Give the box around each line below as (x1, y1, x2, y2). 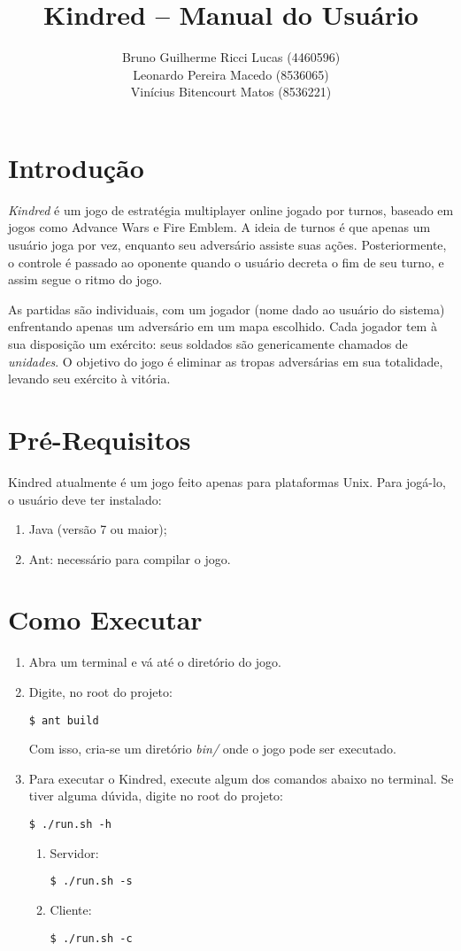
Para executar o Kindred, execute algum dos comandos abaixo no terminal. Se (28, 769, 454, 787)
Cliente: (50, 900, 92, 918)
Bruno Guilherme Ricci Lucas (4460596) (121, 48, 341, 66)
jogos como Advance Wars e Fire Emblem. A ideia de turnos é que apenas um (8, 218, 431, 236)
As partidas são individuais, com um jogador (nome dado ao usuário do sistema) (8, 299, 445, 318)
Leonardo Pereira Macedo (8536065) (133, 65, 329, 83)
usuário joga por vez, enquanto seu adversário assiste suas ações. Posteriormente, (8, 236, 447, 254)
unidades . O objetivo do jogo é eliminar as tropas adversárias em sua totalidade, (8, 352, 443, 370)
